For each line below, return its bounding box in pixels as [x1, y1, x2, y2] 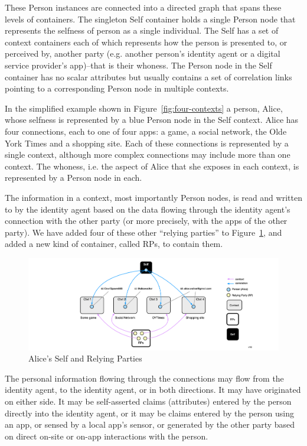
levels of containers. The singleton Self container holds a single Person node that [5, 12, 296, 25]
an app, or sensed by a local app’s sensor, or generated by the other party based [5, 418, 295, 431]
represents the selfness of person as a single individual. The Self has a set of [5, 24, 279, 37]
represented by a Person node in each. [5, 171, 142, 184]
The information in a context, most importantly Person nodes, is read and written [5, 191, 302, 203]
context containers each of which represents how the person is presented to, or [5, 35, 288, 48]
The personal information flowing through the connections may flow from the [5, 372, 284, 384]
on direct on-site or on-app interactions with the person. [5, 429, 208, 442]
